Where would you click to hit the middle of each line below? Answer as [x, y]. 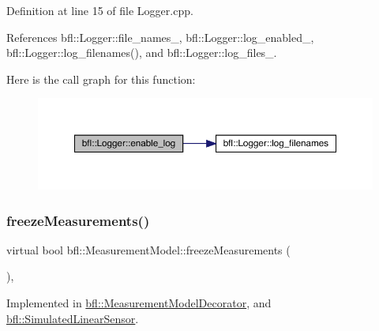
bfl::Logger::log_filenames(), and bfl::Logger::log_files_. [142, 53]
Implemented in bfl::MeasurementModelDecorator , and [139, 303]
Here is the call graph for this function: [101, 79]
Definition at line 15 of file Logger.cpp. [100, 10]
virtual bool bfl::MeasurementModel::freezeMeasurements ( [148, 249]
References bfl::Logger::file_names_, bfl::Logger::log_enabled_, [160, 37]
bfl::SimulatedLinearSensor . [73, 318]
